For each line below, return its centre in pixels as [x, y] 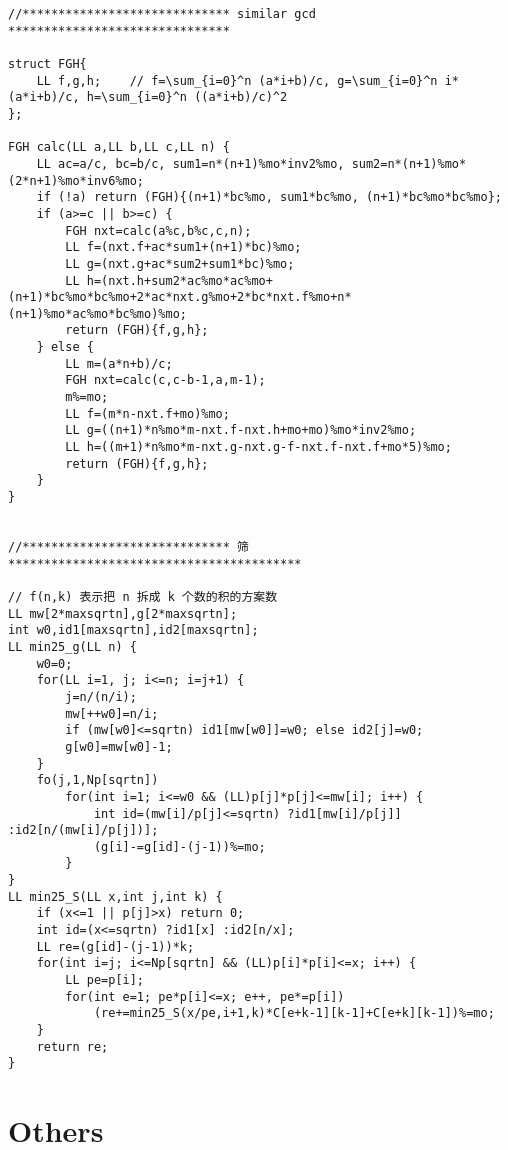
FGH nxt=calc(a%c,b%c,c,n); [158, 230]
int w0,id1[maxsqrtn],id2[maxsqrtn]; [133, 630]
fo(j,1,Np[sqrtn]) [97, 780]
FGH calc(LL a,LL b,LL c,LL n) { [119, 147]
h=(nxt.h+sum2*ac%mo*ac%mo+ [179, 280]
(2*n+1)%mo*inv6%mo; [76, 180]
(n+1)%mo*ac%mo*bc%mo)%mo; [97, 313]
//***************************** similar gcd [162, 14]
